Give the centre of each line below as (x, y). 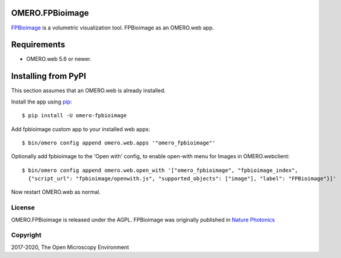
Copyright (26, 235)
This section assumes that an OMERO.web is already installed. (88, 91)
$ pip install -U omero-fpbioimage (74, 115)
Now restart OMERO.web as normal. (56, 192)
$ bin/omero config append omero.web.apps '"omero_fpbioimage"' (119, 143)
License (23, 207)
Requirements (38, 45)
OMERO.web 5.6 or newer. (59, 59)
